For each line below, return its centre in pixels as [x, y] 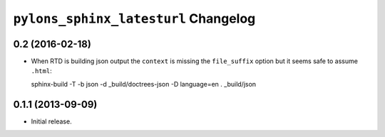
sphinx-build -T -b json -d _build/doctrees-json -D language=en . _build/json [144, 84]
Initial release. [51, 121]
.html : [42, 71]
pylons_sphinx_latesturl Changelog [134, 18]
